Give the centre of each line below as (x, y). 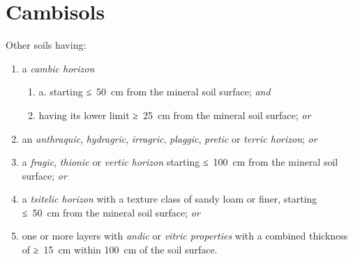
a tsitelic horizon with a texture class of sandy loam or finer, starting (170, 199)
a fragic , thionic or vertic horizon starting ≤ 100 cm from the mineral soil (180, 162)
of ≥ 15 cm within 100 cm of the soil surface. (120, 250)
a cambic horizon (58, 68)
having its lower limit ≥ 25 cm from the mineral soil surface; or (175, 115)
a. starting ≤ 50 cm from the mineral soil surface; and (155, 92)
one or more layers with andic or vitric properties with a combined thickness (185, 236)
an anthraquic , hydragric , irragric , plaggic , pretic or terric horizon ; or (170, 138)
